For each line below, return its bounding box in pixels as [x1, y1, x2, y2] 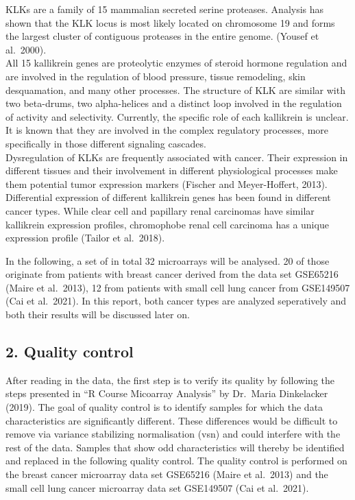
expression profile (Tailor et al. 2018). [5, 230, 165, 245]
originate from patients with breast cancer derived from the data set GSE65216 [5, 267, 339, 281]
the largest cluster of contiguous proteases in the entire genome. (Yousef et [5, 29, 319, 43]
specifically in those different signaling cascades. [5, 136, 206, 150]
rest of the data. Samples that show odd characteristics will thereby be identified [5, 440, 345, 454]
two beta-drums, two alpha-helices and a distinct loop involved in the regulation [5, 96, 342, 110]
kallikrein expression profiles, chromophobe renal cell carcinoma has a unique [5, 217, 329, 231]
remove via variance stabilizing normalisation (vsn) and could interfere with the [5, 427, 341, 441]
